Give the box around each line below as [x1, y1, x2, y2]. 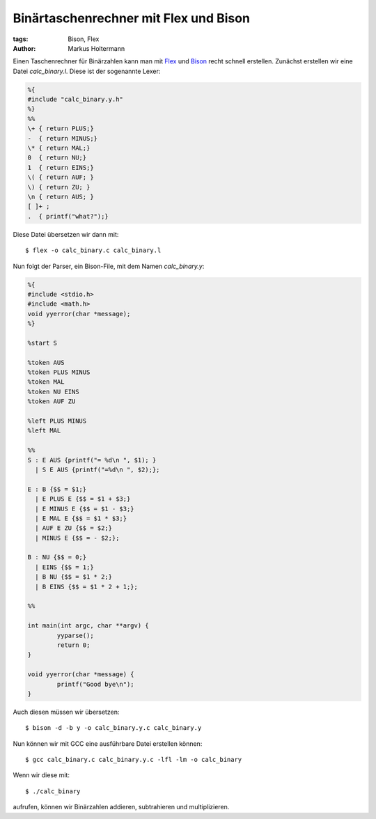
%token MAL [27, 378, 65, 386]
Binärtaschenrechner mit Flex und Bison [13, 10, 251, 26]
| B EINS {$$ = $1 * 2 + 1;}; [35, 582, 139, 591]
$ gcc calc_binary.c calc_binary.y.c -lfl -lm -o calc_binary [25, 756, 242, 764]
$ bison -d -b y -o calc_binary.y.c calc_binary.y [25, 724, 202, 732]
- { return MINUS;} [27, 134, 97, 142]
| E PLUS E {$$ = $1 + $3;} [35, 495, 131, 503]
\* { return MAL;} [27, 144, 91, 153]
